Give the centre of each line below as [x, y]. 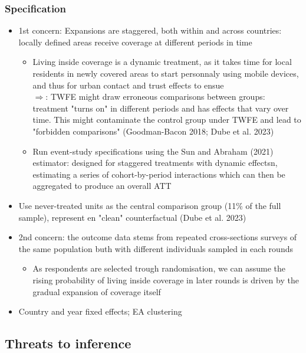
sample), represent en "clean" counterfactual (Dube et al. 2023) [132, 217]
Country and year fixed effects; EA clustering [100, 311]
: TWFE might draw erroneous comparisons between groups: [155, 97]
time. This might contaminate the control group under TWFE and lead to [167, 120]
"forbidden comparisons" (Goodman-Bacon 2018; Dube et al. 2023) [153, 131]
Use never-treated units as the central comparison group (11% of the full [150, 205]
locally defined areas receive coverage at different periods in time [135, 42]
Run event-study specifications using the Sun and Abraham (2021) [153, 151]
